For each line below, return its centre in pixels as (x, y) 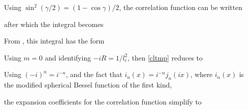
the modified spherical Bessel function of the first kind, (88, 85)
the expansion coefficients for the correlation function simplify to (103, 101)
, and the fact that (94, 74)
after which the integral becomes (54, 24)
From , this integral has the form (54, 41)
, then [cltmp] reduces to (165, 57)
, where (201, 74)
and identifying (68, 57)
